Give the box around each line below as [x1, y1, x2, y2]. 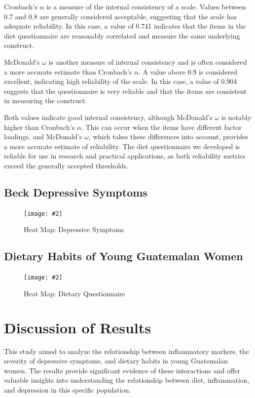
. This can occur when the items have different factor [81, 121, 242, 132]
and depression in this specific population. [4, 384, 131, 395]
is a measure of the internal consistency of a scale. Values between [46, 1, 246, 11]
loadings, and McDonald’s [4, 131, 82, 142]
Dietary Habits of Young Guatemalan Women [4, 248, 243, 264]
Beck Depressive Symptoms [4, 184, 147, 199]
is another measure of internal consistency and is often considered [48, 56, 247, 67]
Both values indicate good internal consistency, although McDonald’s [4, 112, 213, 122]
